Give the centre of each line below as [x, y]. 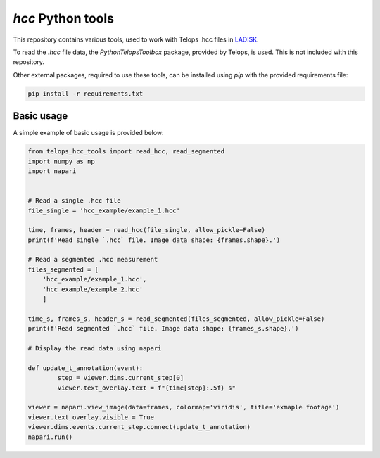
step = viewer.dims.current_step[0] [121, 378]
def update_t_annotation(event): [85, 368]
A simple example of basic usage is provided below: [89, 133]
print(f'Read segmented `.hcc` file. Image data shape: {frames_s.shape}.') [163, 329]
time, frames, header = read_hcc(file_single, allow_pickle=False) [147, 230]
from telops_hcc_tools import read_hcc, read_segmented [126, 152]
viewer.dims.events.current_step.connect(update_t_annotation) [139, 427]
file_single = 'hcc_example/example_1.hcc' [104, 210]
